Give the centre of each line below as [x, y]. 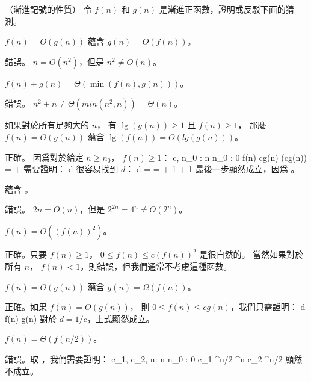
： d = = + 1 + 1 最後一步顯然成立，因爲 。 [212, 169]
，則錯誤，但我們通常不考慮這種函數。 [156, 266]
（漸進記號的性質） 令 [48, 9]
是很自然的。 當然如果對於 [251, 254]
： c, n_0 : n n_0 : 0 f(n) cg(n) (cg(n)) [234, 157]
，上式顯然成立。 [121, 318]
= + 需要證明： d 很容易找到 [62, 169]
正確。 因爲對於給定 [44, 157]
